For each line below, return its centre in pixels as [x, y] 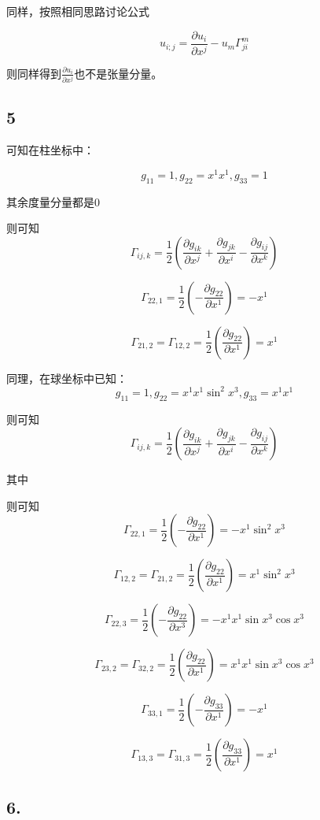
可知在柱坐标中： [50, 150]
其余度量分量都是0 [53, 201]
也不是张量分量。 [118, 73]
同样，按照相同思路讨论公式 [78, 11]
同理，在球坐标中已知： [67, 378]
